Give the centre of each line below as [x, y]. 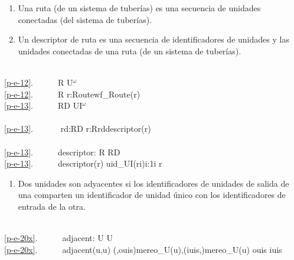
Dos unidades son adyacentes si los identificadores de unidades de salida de [153, 183]
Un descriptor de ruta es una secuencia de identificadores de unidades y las [153, 39]
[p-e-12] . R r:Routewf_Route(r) [72, 94]
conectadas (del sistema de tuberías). [85, 19]
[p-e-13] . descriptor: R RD [62, 152]
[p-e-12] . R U [39, 82]
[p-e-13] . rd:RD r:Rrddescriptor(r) [78, 129]
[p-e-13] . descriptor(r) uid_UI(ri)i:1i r [83, 163]
